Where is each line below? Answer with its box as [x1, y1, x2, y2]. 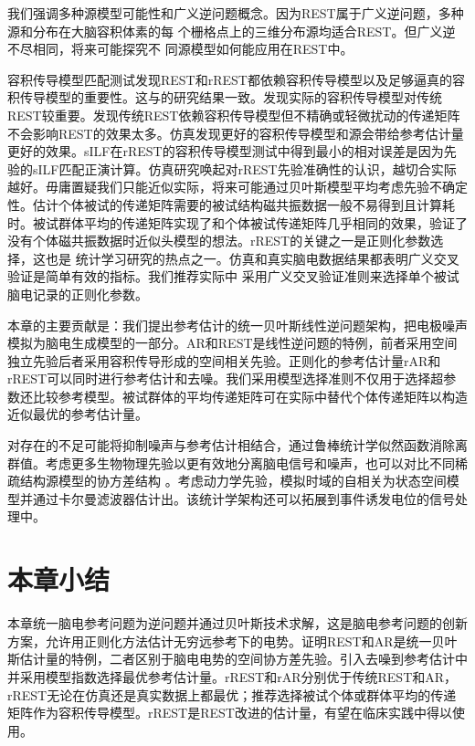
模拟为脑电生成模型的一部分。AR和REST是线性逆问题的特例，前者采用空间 [7, 333, 458, 352]
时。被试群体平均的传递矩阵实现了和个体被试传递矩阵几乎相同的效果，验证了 [7, 213, 468, 232]
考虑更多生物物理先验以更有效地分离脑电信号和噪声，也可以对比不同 [45, 453, 455, 472]
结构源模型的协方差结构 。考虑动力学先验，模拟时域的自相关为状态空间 [19, 471, 447, 490]
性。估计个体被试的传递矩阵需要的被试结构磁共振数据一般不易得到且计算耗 [7, 194, 455, 214]
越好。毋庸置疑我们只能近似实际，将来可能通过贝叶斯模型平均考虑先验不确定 [7, 177, 468, 196]
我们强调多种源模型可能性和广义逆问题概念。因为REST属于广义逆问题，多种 [7, 4, 464, 22]
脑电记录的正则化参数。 [7, 284, 148, 303]
